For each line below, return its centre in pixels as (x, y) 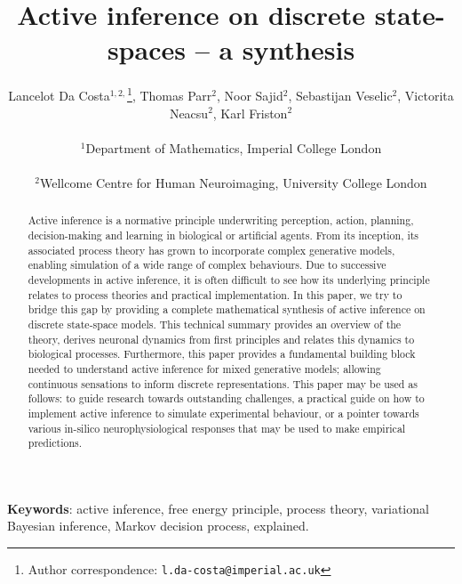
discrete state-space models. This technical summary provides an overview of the (215, 324)
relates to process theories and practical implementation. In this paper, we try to (215, 294)
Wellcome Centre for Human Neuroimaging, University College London (234, 182)
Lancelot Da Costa (59, 95)
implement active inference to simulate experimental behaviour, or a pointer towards (223, 413)
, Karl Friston (250, 113)
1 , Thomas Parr (170, 94)
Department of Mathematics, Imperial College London (234, 147)
